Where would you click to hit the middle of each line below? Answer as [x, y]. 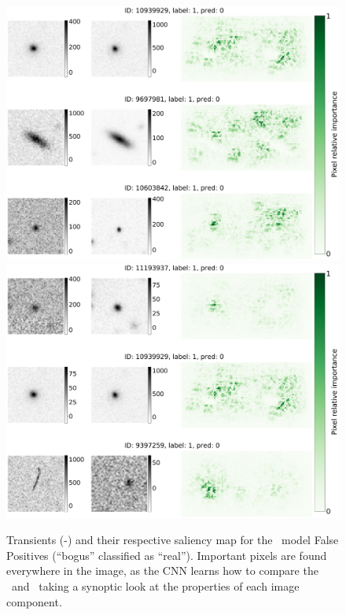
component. [34, 601]
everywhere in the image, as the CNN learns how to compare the [162, 571]
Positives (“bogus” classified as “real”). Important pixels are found [167, 555]
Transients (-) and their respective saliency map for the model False [173, 540]
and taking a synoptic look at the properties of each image [155, 586]
